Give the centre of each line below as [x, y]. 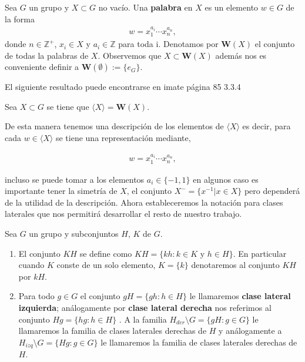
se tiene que [68, 106]
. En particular [260, 253]
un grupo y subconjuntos [74, 233]
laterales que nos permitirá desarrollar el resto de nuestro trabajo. [123, 214]
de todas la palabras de [47, 55]
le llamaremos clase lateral [240, 296]
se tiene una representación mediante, [123, 138]
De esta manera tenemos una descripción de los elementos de [114, 126]
